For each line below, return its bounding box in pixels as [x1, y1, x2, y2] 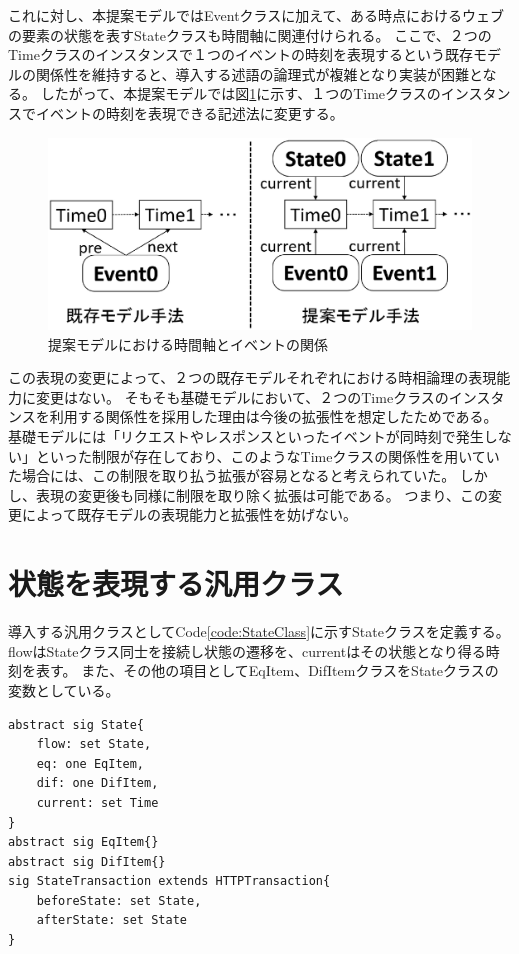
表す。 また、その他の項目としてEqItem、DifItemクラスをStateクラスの [35, 660, 499, 681]
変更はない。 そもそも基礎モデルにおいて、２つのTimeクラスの [35, 386, 449, 407]
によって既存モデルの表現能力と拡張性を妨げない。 [21, 504, 357, 525]
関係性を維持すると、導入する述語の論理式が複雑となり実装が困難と [35, 63, 483, 84]
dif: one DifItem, [36, 776, 159, 791]
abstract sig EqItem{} [8, 835, 159, 850]
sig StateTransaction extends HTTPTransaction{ [8, 874, 331, 889]
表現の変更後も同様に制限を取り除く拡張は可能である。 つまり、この [35, 484, 488, 505]
